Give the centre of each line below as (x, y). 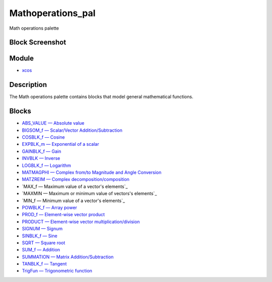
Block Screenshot (38, 42)
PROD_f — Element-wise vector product (63, 215)
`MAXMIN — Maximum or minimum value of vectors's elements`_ (89, 194)
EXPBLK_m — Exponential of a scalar (60, 144)
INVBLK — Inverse (41, 158)
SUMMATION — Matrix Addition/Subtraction (68, 257)
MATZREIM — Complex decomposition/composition (76, 179)
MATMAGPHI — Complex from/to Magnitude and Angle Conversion (92, 172)
